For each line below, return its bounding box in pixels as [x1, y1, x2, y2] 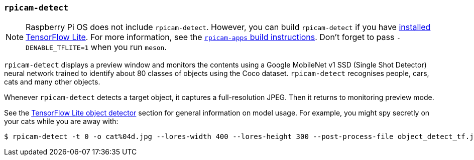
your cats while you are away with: [4, 117, 118, 126]
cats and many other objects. [4, 77, 100, 86]
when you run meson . [90, 42, 167, 52]
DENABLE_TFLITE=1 [26, 44, 89, 52]
